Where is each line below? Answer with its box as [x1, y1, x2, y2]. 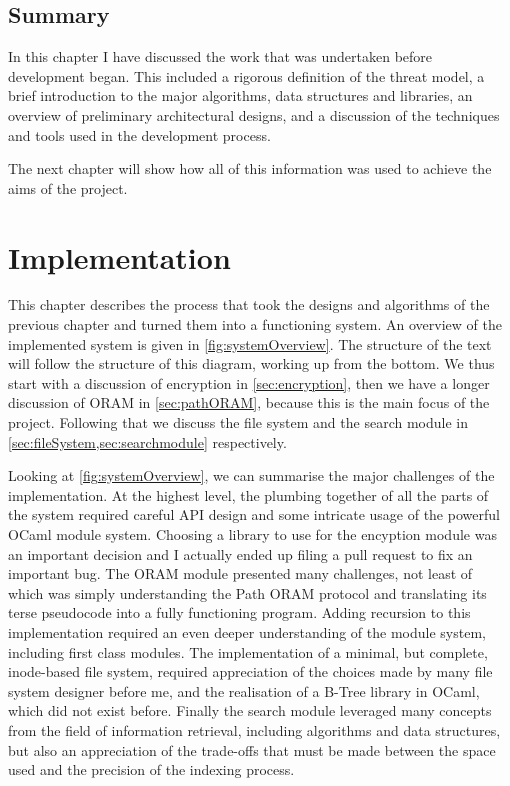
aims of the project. [8, 177, 128, 198]
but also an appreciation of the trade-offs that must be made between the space [8, 739, 496, 760]
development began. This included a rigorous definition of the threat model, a [8, 65, 485, 86]
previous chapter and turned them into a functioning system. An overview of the [8, 314, 502, 335]
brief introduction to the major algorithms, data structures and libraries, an [8, 85, 473, 106]
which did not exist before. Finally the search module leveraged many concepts [8, 700, 492, 721]
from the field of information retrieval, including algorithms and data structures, [8, 719, 501, 740]
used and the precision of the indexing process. [8, 759, 295, 780]
